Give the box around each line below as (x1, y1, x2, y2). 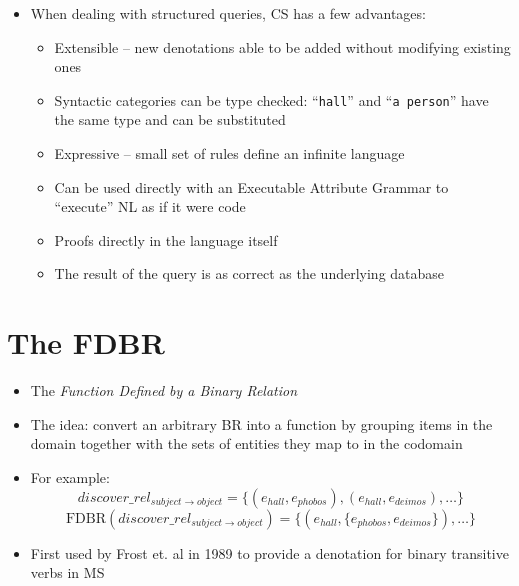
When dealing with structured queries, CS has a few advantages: (30, 3, 426, 23)
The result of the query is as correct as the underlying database (54, 263, 445, 284)
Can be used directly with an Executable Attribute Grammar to (54, 176, 449, 197)
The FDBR (7, 322, 165, 363)
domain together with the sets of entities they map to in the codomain (30, 433, 463, 454)
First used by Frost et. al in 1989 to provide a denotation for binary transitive (30, 542, 509, 563)
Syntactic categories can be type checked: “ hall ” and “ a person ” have (54, 89, 489, 110)
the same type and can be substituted (54, 109, 286, 130)
